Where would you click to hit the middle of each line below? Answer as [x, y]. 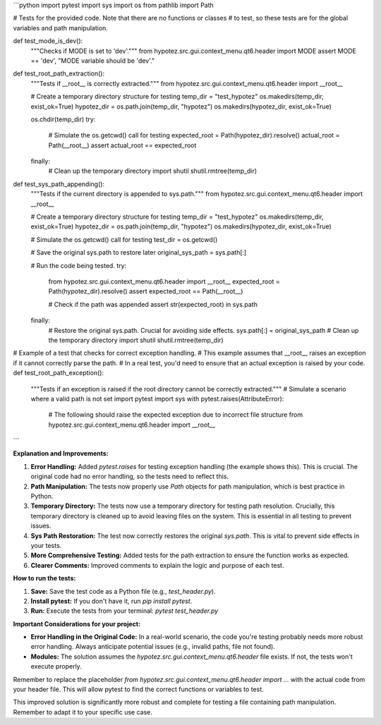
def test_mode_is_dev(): [48, 41]
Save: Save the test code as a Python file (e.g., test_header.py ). [123, 591]
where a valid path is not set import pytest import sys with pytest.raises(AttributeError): [157, 398]
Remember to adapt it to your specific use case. [83, 712]
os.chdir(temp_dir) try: [63, 119]
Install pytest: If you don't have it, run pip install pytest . [111, 601]
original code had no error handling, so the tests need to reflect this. [130, 477]
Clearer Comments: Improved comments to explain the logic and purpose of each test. [157, 565]
